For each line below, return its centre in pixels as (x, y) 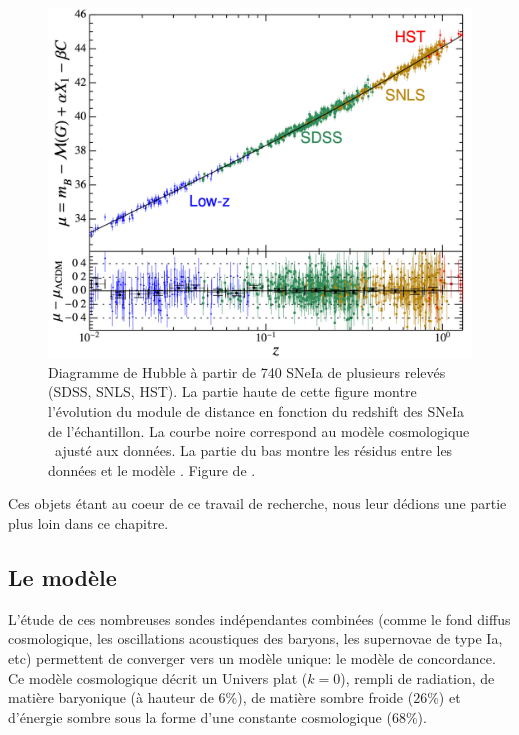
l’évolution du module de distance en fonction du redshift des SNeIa (256, 411)
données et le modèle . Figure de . (152, 469)
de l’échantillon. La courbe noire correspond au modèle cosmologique (259, 430)
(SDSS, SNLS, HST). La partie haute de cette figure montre (232, 391)
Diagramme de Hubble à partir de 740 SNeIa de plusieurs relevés (247, 371)
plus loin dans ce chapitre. (88, 523)
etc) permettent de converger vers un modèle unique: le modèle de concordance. (252, 658)
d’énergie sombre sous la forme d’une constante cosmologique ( (200, 716)
